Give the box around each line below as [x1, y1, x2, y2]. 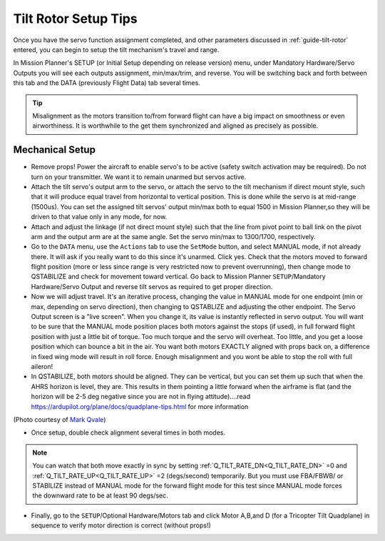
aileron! [31, 363, 53, 370]
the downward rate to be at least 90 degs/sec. [32, 491, 169, 500]
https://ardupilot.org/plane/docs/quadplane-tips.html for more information [31, 402, 249, 410]
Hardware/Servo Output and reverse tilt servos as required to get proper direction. [31, 282, 273, 290]
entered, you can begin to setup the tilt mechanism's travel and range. [13, 45, 220, 54]
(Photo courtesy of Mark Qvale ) [13, 415, 106, 424]
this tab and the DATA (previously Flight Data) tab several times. [13, 79, 201, 87]
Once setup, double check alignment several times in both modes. [31, 428, 226, 437]
